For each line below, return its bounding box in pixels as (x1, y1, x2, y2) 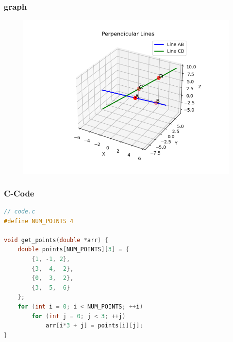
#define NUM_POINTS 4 (4, 217, 74, 225)
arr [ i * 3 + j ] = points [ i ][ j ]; (45, 322, 143, 329)
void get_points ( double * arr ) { (4, 236, 108, 244)
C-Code (4, 187, 34, 199)
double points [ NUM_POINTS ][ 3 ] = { (17, 246, 129, 253)
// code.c (4, 208, 35, 215)
